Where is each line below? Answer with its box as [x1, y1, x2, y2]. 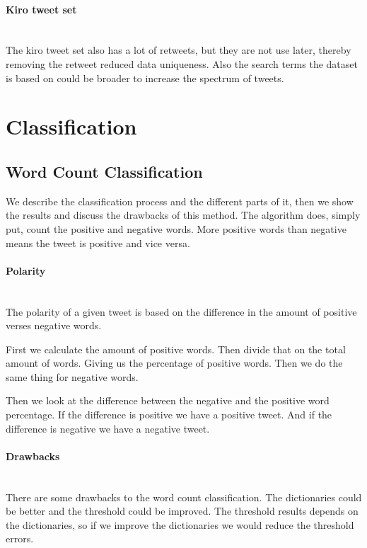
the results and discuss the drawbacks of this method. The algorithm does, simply [6, 207, 361, 222]
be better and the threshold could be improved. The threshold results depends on [6, 503, 359, 518]
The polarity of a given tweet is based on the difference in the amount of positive [6, 304, 357, 319]
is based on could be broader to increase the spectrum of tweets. [6, 70, 284, 85]
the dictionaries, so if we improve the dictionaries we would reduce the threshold [6, 517, 354, 532]
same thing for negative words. [6, 369, 139, 384]
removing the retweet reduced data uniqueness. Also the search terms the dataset [6, 56, 358, 71]
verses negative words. [6, 318, 102, 333]
